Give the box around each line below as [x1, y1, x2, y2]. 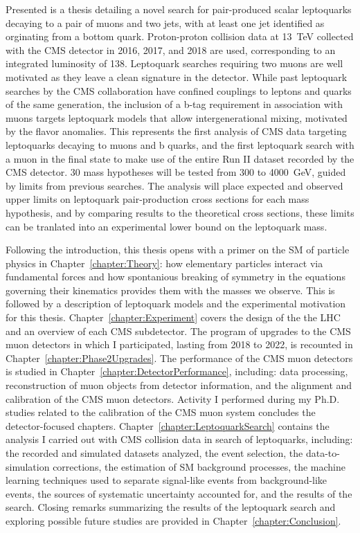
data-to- [305, 446, 340, 460]
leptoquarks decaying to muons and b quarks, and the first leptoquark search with [6, 137, 354, 152]
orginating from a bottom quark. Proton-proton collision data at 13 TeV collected [6, 29, 354, 44]
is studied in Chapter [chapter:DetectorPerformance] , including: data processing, [6, 364, 348, 379]
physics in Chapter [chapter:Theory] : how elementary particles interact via [6, 255, 323, 270]
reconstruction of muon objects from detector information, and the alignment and [6, 378, 352, 392]
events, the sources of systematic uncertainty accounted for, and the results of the [6, 486, 352, 500]
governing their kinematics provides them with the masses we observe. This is [6, 282, 335, 297]
